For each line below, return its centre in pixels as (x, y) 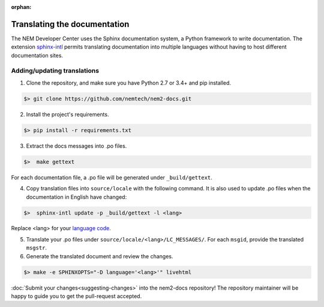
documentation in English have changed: (76, 197)
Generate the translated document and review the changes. (100, 256)
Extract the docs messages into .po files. (76, 146)
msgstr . (37, 248)
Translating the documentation (70, 24)
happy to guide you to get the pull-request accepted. (76, 296)
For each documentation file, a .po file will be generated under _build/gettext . (112, 177)
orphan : (21, 7)
